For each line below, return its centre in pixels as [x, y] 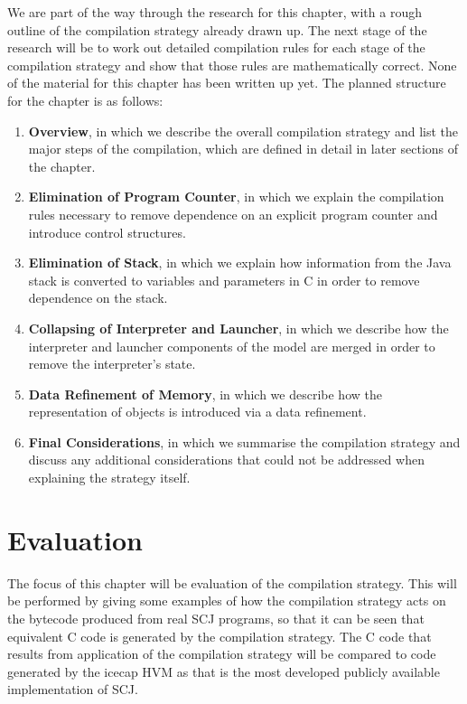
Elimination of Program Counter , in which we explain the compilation [236, 197]
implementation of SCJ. [73, 689]
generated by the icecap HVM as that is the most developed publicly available [224, 671]
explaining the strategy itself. [109, 478]
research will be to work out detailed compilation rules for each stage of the [216, 47]
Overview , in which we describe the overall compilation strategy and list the [243, 131]
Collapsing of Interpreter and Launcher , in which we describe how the [238, 328]
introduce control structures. [107, 232]
